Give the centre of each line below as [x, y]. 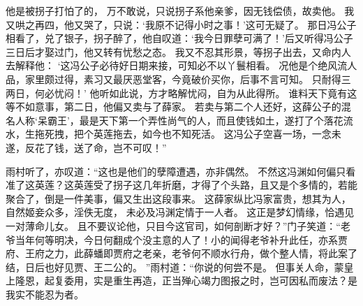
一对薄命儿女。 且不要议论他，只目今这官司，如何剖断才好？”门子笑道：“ [173, 225]
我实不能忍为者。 [45, 294]
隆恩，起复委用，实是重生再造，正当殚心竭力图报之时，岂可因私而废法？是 [186, 280]
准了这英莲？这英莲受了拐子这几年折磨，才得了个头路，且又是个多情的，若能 [181, 185]
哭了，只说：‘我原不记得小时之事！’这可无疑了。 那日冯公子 [220, 24]
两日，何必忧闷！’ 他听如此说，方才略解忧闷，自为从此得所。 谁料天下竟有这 [181, 93]
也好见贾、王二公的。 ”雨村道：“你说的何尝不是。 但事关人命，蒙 [194, 267]
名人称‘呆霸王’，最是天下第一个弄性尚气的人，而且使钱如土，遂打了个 [165, 120]
